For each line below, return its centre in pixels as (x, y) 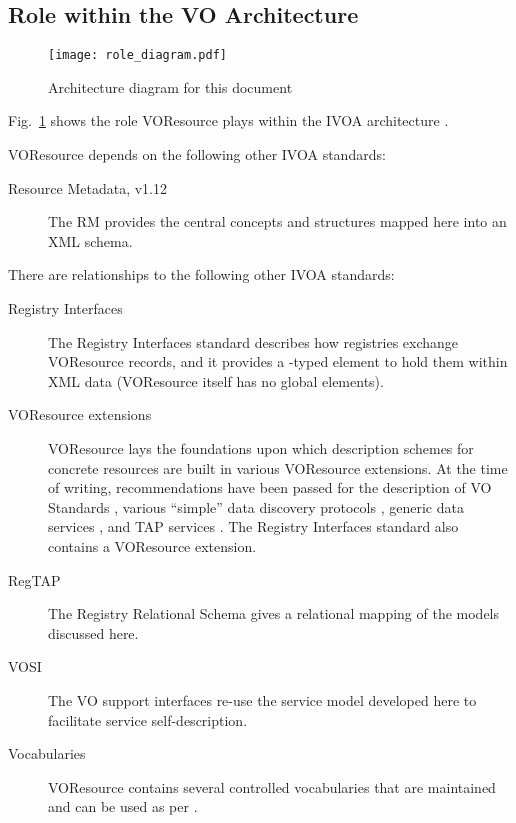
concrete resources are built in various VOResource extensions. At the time (278, 467)
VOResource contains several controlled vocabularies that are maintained (272, 786)
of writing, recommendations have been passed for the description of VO (270, 487)
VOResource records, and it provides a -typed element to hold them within (278, 361)
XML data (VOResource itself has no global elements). (216, 380)
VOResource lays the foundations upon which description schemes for (261, 447)
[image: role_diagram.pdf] (137, 55)
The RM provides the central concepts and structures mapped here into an (277, 221)
